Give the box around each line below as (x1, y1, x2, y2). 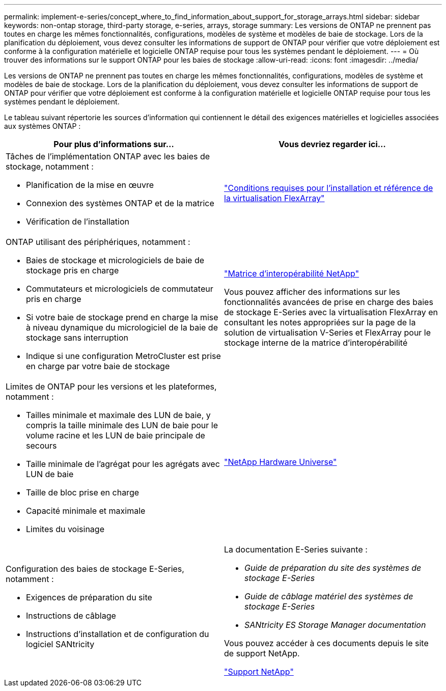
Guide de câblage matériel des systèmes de (244, 591, 413, 601)
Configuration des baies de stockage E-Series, (6, 564, 184, 574)
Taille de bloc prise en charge (26, 487, 140, 497)
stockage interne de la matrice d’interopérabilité (224, 338, 408, 348)
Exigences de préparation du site (26, 592, 152, 602)
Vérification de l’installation (26, 216, 129, 227)
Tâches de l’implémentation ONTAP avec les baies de (6, 151, 210, 161)
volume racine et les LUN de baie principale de (26, 430, 205, 440)
